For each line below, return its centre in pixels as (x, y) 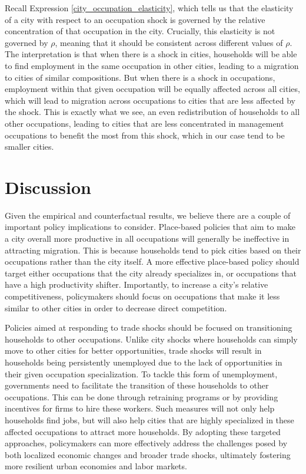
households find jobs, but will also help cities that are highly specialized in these (149, 419)
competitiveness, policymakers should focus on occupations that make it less (142, 296)
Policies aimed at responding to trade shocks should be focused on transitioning (149, 327)
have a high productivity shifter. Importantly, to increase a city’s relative (137, 284)
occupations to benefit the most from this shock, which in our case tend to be (145, 135)
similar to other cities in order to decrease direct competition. (116, 307)
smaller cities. (29, 147)
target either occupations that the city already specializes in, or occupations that (151, 273)
